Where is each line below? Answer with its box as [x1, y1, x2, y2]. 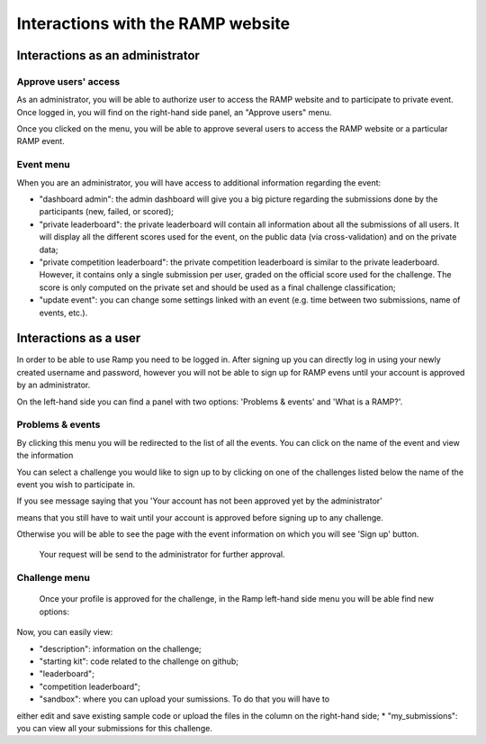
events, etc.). [39, 307, 88, 318]
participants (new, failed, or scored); [39, 206, 175, 217]
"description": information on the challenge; [39, 643, 202, 654]
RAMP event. [16, 136, 65, 147]
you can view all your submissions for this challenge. [16, 722, 213, 733]
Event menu [16, 159, 71, 171]
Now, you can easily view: [16, 627, 113, 638]
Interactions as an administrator [16, 48, 200, 63]
